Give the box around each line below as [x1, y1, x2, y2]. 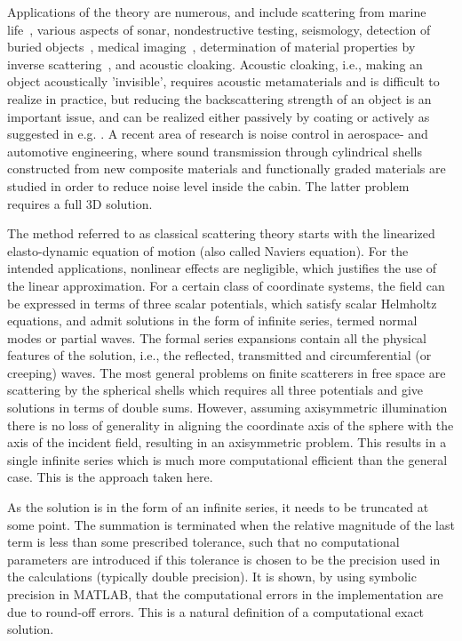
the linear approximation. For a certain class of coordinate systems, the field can [7, 276, 445, 294]
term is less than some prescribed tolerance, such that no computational [7, 533, 400, 551]
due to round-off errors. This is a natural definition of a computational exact [7, 602, 425, 621]
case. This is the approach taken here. [7, 468, 213, 486]
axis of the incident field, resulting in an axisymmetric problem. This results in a [7, 433, 447, 452]
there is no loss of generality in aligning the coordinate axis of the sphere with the [7, 415, 454, 434]
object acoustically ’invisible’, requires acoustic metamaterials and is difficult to [7, 72, 440, 91]
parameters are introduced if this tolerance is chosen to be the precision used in [7, 549, 441, 568]
